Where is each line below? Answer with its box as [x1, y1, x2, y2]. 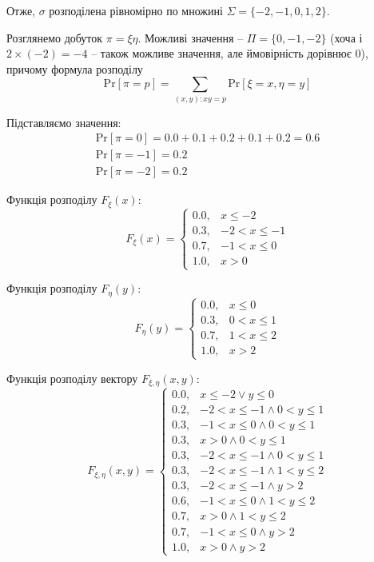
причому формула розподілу [6, 60, 143, 77]
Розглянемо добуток [6, 29, 103, 46]
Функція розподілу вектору [6, 369, 138, 386]
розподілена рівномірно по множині [49, 2, 223, 18]
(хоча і [330, 29, 363, 46]
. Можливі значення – [137, 29, 244, 46]
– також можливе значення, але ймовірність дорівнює [91, 45, 352, 62]
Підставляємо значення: [6, 114, 121, 130]
